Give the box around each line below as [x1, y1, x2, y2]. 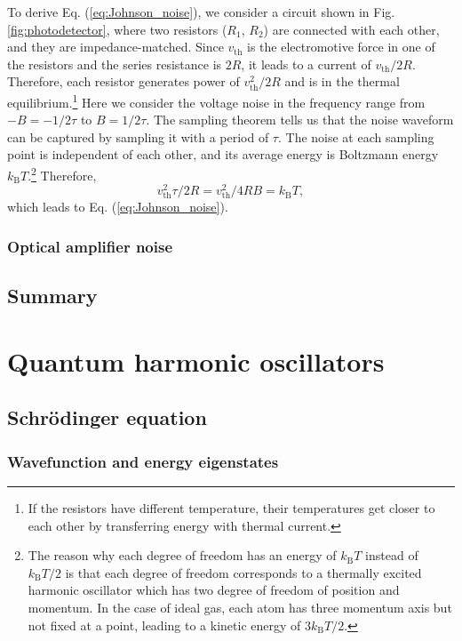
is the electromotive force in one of [247, 37, 435, 56]
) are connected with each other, [263, 20, 440, 38]
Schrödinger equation [7, 404, 207, 431]
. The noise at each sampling [277, 127, 434, 146]
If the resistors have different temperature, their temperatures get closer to [28, 499, 435, 517]
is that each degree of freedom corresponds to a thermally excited [65, 563, 422, 581]
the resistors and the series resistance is [7, 54, 222, 73]
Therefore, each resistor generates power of [7, 72, 240, 91]
